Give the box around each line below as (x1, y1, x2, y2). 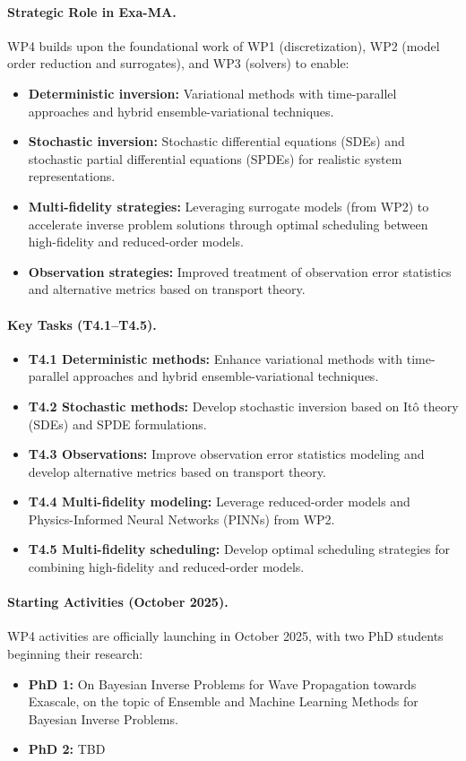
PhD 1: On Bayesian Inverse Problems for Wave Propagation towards (28, 674, 417, 693)
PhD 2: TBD (28, 739, 106, 758)
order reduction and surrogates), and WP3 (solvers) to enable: (7, 54, 349, 73)
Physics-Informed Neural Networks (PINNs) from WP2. (28, 509, 335, 528)
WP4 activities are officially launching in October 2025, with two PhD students (7, 627, 444, 645)
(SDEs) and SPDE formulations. (28, 414, 207, 433)
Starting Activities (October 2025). (7, 592, 229, 611)
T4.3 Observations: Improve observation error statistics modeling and (28, 445, 425, 463)
